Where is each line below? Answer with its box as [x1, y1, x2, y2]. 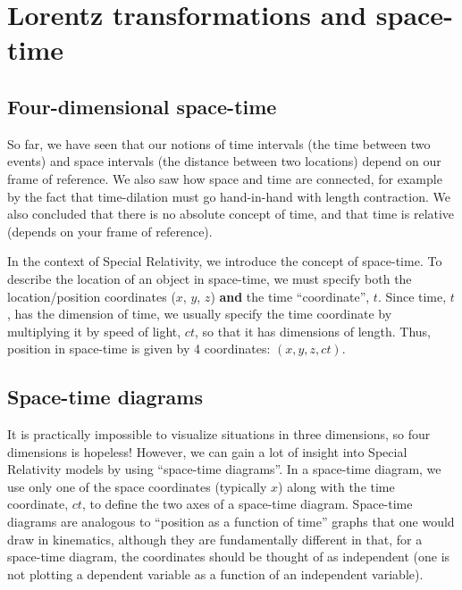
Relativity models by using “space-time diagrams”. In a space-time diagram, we [7, 460, 441, 478]
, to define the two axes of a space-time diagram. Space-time [81, 494, 413, 513]
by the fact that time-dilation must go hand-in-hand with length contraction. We [7, 187, 450, 205]
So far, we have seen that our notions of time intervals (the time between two [7, 134, 431, 153]
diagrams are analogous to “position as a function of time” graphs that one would [7, 512, 455, 531]
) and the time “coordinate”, [210, 287, 370, 305]
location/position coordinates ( [7, 287, 176, 305]
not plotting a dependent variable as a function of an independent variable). [7, 564, 424, 583]
